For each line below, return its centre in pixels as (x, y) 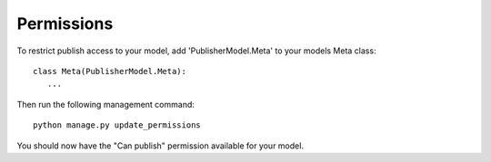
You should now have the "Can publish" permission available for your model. (160, 146)
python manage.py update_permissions (117, 125)
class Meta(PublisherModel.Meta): (110, 71)
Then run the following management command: (106, 104)
